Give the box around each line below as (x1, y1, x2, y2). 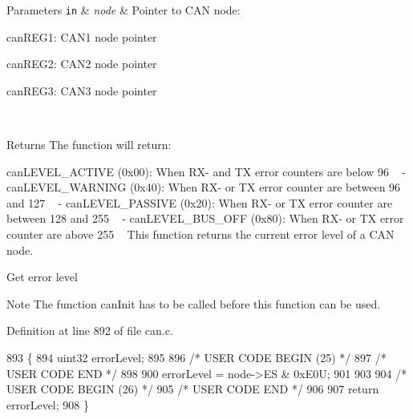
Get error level (6, 268, 78, 285)
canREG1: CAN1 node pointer (6, 28, 157, 45)
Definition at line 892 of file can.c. (6, 322, 173, 339)
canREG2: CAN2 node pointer (6, 55, 157, 72)
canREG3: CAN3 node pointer (6, 82, 157, 99)
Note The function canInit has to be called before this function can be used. (6, 295, 381, 312)
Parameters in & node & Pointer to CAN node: (6, 2, 241, 18)
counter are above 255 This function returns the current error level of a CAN (6, 226, 395, 242)
